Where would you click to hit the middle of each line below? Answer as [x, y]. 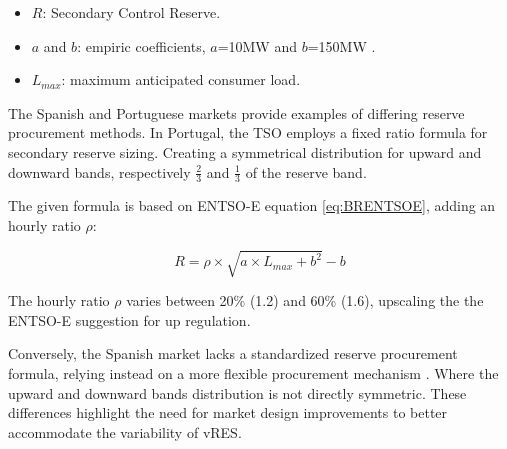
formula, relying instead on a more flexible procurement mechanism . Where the [253, 372]
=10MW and [257, 45]
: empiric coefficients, [141, 45]
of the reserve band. [306, 171]
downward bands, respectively [99, 171]
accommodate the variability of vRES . [125, 431]
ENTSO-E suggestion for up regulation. [129, 319]
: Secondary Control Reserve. [131, 12]
